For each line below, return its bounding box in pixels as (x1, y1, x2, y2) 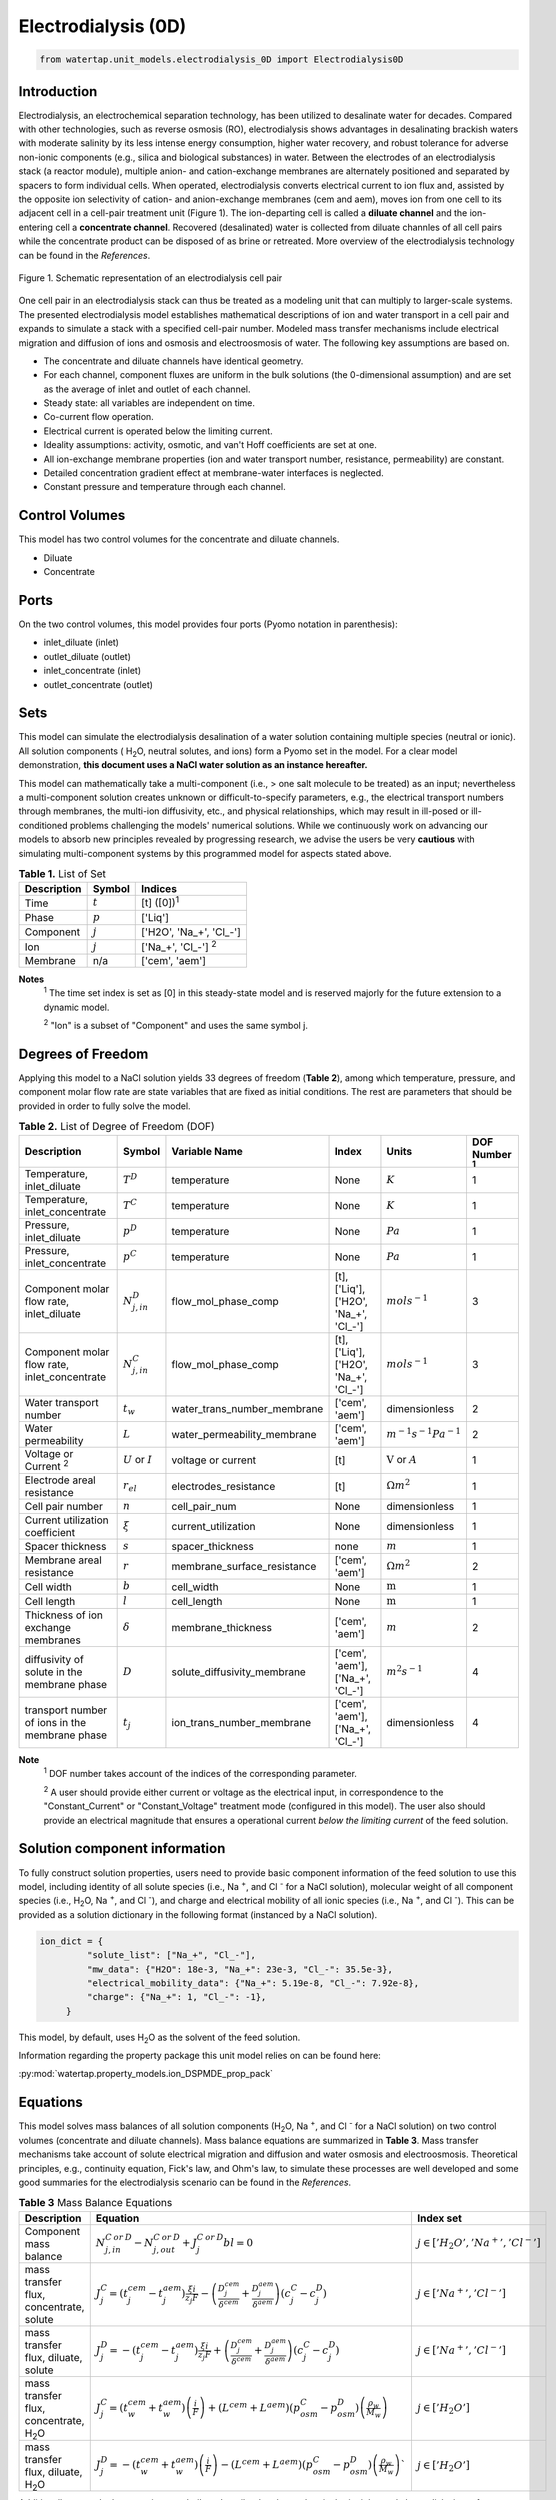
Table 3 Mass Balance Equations (18, 2196, 173, 2210)
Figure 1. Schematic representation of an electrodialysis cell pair (18, 271, 283, 284)
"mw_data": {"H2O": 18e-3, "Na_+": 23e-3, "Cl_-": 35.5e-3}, (86, 1963, 394, 1975)
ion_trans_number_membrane (171, 1716, 312, 1730)
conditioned (18, 819, 68, 831)
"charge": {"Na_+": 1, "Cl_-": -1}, (86, 1991, 267, 2003)
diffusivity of (24, 1653, 84, 1667)
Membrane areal (24, 1553, 102, 1567)
